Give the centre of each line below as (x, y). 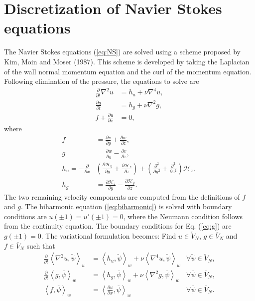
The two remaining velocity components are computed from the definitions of (122, 196)
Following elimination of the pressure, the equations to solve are (102, 81)
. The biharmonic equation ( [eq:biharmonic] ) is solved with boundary (126, 206)
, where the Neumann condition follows (183, 216)
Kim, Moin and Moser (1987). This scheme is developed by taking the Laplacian (127, 61)
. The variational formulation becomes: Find (109, 235)
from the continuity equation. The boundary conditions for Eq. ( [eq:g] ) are (118, 226)
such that (41, 245)
